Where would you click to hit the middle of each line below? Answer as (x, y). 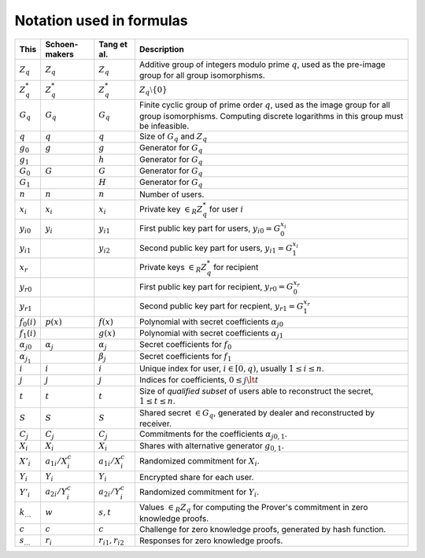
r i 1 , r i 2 (112, 541)
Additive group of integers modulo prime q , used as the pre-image (262, 65)
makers (59, 54)
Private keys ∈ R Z (173, 268)
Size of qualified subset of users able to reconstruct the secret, (256, 391)
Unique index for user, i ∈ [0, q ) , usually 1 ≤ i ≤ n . (231, 368)
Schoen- (62, 44)
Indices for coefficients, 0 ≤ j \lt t (199, 380)
